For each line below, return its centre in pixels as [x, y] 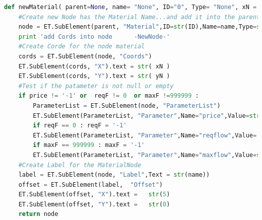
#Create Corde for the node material [82, 47]
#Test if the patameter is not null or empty [96, 86]
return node [38, 214]
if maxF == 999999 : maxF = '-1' [89, 145]
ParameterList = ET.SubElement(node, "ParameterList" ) [127, 105]
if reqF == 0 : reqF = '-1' [80, 126]
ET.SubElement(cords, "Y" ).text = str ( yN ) [94, 76]
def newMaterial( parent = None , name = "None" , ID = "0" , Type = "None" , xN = [130, 7]
